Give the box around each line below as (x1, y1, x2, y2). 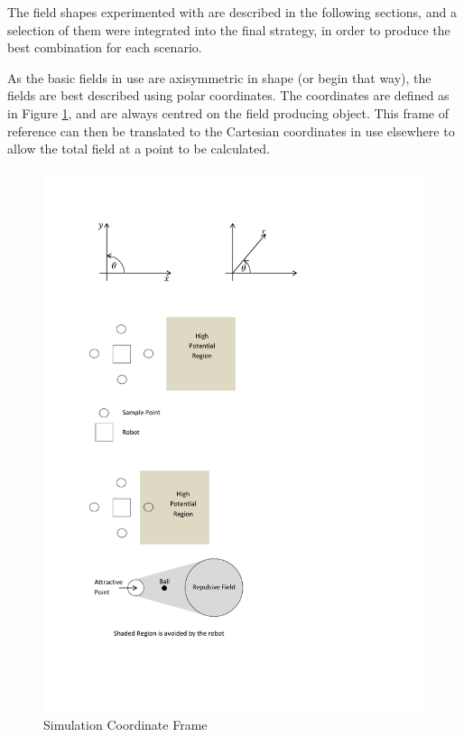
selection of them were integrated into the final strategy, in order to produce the (7, 20, 450, 39)
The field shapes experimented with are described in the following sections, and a (7, 3, 457, 21)
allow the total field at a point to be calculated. (7, 139, 270, 158)
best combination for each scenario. (7, 38, 202, 57)
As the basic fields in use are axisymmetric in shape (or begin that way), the (7, 68, 432, 87)
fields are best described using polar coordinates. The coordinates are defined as (7, 86, 450, 105)
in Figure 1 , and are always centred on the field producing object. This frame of (7, 103, 450, 122)
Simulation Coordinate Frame (43, 715, 208, 734)
